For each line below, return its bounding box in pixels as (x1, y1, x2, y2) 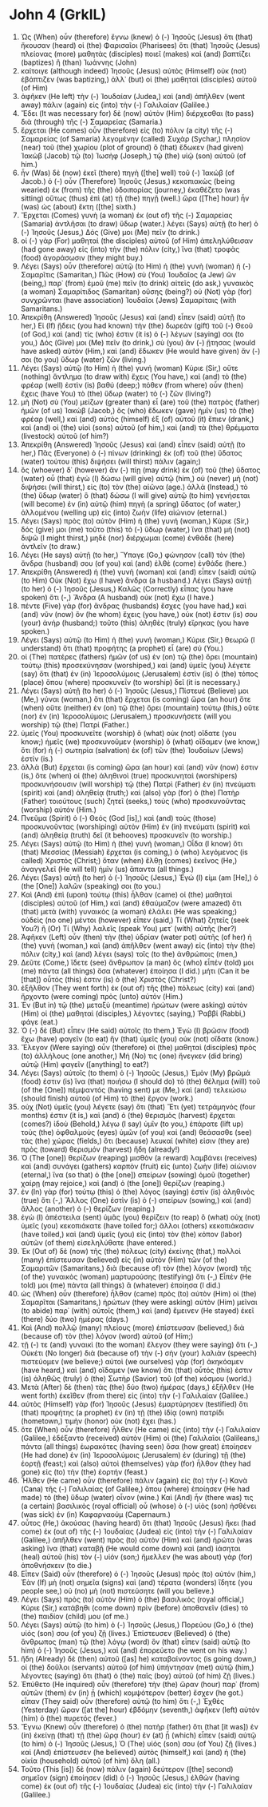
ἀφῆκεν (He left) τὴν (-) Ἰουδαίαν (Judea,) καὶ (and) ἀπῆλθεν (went (20, 91, 246, 101)
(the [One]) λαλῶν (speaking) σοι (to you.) (20, 881, 162, 890)
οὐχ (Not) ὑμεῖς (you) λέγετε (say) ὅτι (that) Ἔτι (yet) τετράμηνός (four (20, 1101, 256, 1112)
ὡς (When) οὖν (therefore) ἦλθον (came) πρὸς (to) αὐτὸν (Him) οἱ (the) (20, 1288, 258, 1298)
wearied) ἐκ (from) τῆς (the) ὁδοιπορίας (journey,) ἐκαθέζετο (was (20, 185, 241, 194)
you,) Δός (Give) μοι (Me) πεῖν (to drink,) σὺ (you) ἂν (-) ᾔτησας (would (20, 337, 256, 347)
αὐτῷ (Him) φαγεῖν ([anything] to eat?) (20, 1059, 150, 1069)
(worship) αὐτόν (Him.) (20, 805, 97, 814)
